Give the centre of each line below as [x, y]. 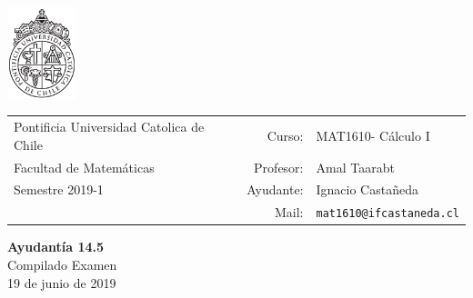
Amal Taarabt [355, 167]
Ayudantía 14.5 [56, 247]
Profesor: [279, 167]
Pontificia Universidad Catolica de [109, 127]
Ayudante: [275, 189]
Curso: [285, 135]
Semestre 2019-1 [59, 189]
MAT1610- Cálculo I [373, 135]
